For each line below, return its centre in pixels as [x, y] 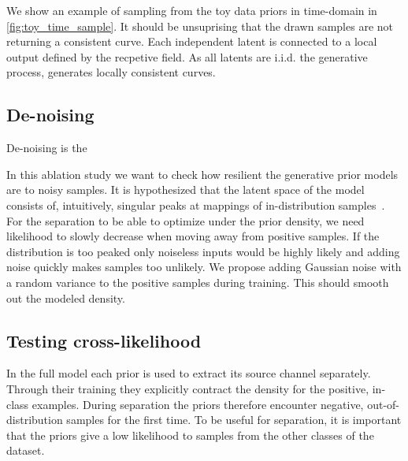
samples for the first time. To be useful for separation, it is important [234, 420]
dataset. [26, 450]
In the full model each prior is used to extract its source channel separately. [189, 373]
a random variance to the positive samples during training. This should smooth [198, 282]
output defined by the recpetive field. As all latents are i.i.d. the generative [187, 56]
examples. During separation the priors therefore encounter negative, [198, 404]
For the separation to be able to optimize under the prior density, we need [185, 220]
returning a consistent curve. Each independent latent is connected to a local [192, 41]
